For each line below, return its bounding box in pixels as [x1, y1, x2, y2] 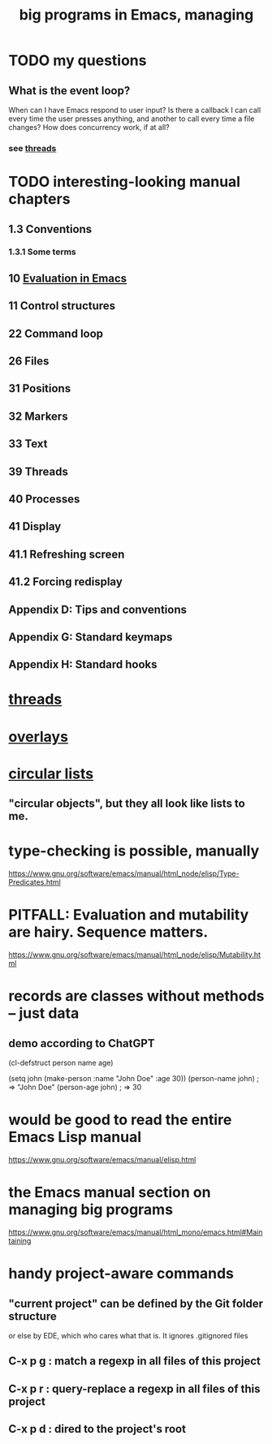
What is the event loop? [8, 84, 131, 97]
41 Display [8, 519, 62, 533]
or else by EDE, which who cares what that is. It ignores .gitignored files [8, 1330, 248, 1340]
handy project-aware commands [8, 1265, 234, 1283]
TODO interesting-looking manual [8, 173, 241, 192]
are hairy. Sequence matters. [8, 923, 209, 942]
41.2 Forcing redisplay [8, 575, 123, 589]
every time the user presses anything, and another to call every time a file [8, 114, 255, 123]
